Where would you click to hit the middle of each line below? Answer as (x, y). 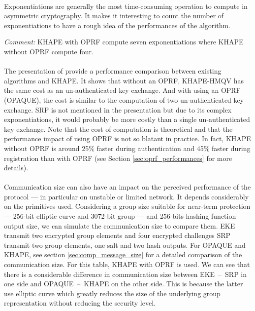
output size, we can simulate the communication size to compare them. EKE (120, 225)
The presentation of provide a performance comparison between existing (113, 71)
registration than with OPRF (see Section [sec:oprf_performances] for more (118, 158)
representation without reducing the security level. (80, 303)
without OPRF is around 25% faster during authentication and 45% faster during (127, 148)
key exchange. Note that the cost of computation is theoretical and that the (118, 129)
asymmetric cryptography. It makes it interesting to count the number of (114, 16)
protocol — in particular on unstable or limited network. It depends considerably (127, 196)
